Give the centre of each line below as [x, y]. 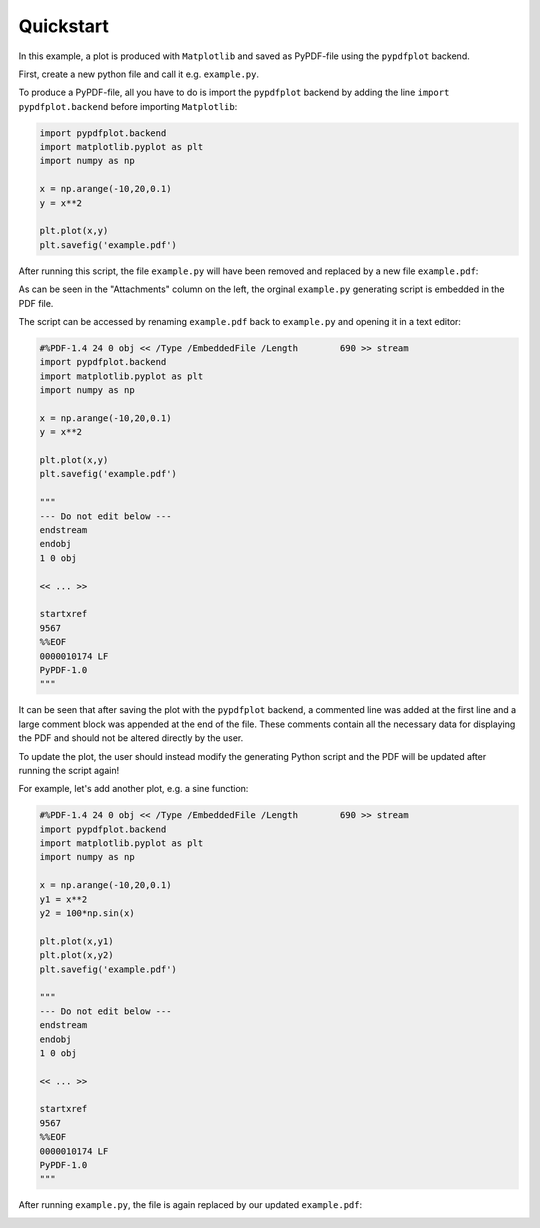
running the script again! [69, 770]
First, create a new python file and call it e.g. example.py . [139, 74]
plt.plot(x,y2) [76, 955]
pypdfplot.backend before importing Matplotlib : [128, 106]
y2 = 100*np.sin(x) [87, 913]
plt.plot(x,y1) [76, 941]
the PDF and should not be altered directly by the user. [131, 738]
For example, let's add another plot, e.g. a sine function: [133, 789]
